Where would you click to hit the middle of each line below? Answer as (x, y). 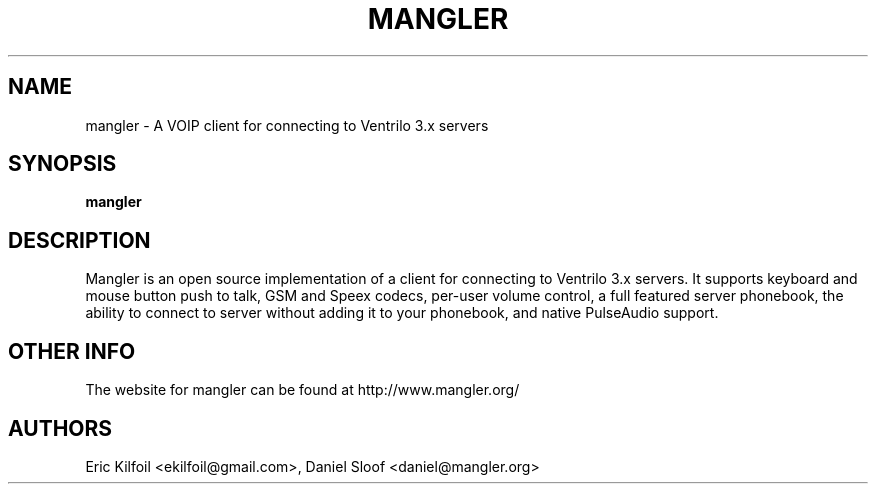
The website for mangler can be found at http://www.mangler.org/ (302, 390)
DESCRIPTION (79, 240)
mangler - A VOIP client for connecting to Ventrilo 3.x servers (287, 125)
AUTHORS (60, 428)
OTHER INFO (72, 351)
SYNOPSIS (62, 164)
